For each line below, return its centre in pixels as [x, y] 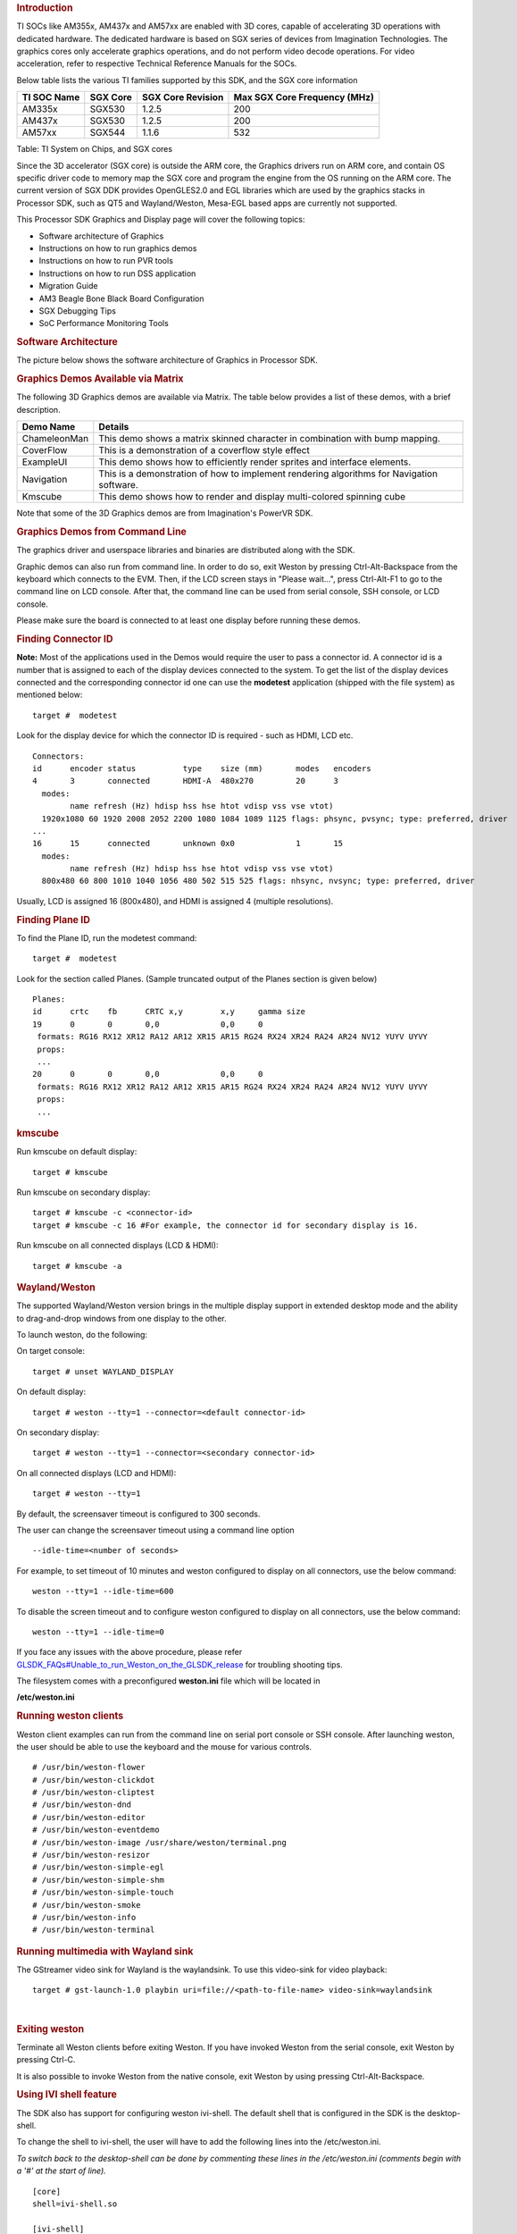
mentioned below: [50, 695]
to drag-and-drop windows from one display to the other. [121, 1318]
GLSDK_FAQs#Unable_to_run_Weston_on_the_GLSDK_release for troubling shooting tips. [179, 1664]
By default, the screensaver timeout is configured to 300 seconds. [138, 1514]
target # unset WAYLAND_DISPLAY [103, 1371]
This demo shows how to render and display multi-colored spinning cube [252, 497]
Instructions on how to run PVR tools [106, 261]
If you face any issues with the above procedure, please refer [129, 1652]
